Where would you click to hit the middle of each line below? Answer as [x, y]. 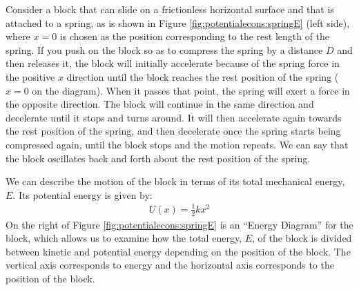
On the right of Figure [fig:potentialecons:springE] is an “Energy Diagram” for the [179, 224]
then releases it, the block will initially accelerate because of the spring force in [173, 63]
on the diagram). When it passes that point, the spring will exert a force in [191, 90]
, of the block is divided [302, 238]
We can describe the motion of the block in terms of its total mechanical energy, [175, 181]
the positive [30, 76]
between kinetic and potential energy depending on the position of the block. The [178, 251]
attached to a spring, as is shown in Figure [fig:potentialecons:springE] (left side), [178, 22]
